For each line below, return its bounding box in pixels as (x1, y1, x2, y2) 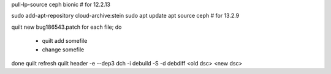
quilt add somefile (42, 37, 88, 45)
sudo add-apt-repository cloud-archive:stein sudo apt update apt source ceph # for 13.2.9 (11, 12, 240, 20)
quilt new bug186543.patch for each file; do (11, 23, 122, 31)
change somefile (42, 46, 85, 53)
